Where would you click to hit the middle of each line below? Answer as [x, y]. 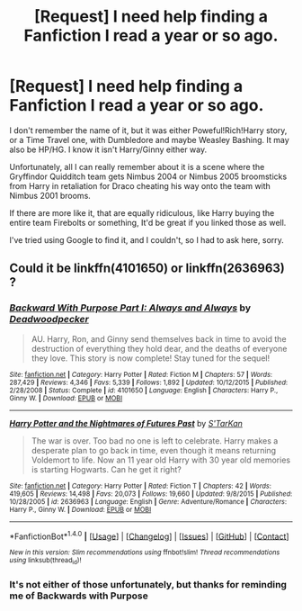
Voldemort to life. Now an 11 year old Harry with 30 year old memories [160, 460]
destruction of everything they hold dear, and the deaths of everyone [159, 348]
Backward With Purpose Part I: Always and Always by [130, 308]
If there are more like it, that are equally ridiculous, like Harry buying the [142, 212]
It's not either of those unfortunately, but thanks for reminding [148, 584]
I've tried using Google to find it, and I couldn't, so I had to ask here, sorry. [147, 239]
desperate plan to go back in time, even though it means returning [154, 450]
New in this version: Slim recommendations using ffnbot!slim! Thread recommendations [145, 553]
